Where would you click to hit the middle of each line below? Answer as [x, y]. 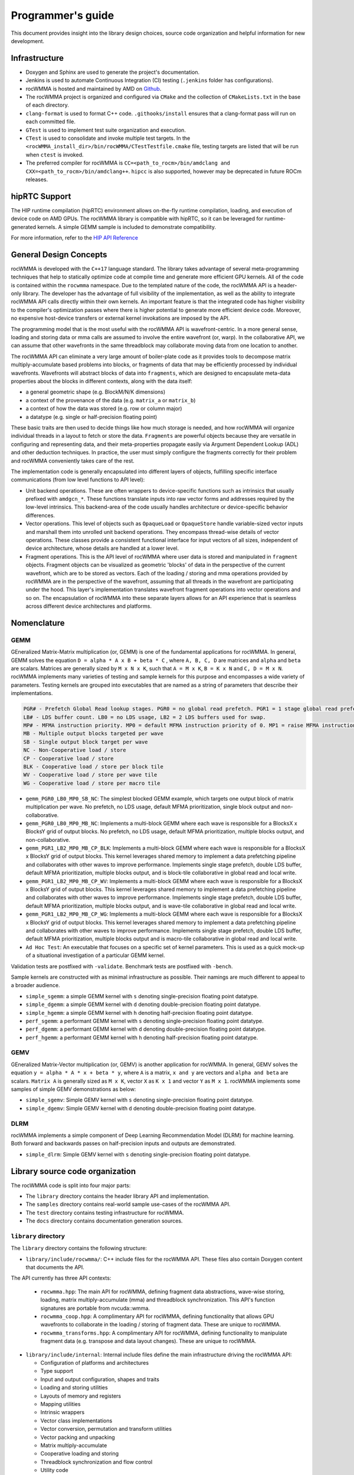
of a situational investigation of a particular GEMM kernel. [95, 955]
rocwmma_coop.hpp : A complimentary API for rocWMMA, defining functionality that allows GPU [157, 1316]
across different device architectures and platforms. [88, 606]
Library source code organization [73, 1171]
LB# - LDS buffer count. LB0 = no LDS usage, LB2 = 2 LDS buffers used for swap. [145, 717]
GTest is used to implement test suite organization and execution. [106, 130]
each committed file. [51, 122]
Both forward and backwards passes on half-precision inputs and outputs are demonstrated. [123, 1143]
